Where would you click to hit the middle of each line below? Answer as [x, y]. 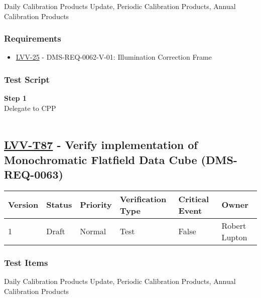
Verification [143, 199]
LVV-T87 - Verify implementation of [101, 145]
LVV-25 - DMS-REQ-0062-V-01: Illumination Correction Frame [114, 57]
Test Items [26, 262]
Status [59, 205]
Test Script [27, 79]
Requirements [33, 38]
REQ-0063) [34, 174]
